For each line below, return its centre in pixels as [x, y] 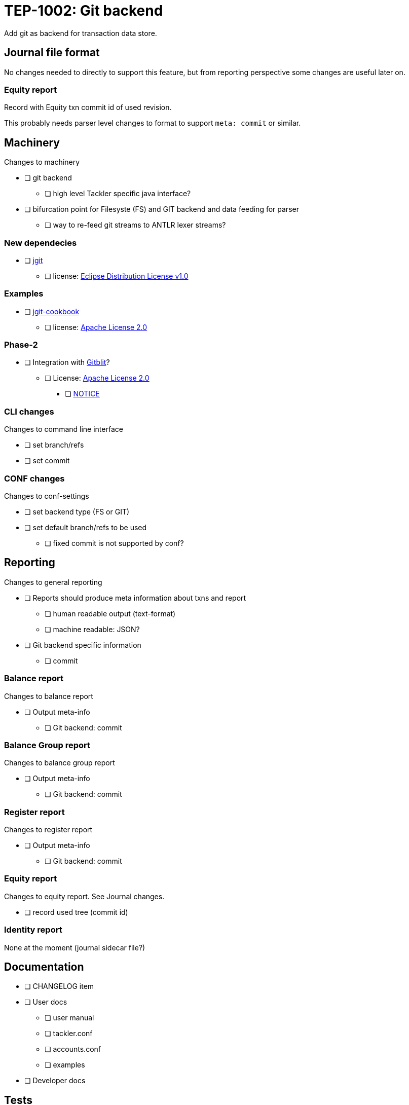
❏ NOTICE [82, 394]
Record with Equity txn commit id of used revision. [88, 107]
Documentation [44, 967]
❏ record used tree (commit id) [76, 912]
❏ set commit [47, 461]
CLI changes [29, 411]
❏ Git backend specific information [83, 645]
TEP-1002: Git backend [84, 11]
